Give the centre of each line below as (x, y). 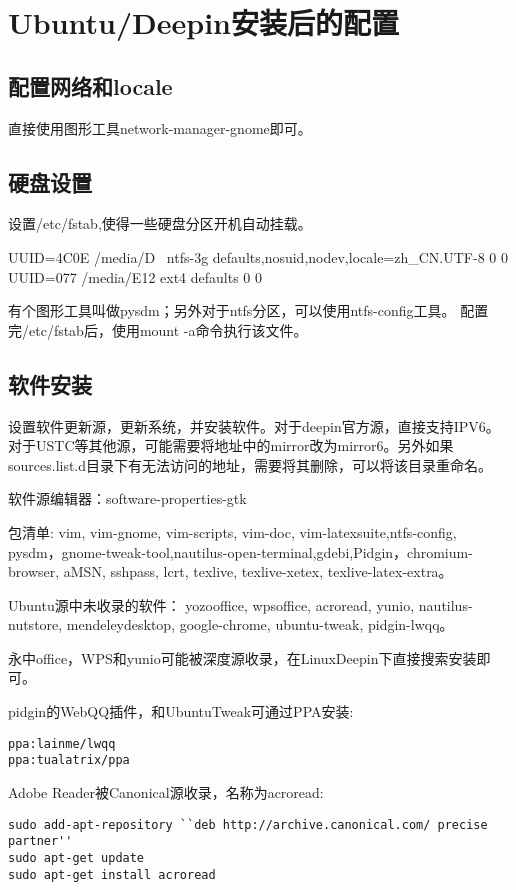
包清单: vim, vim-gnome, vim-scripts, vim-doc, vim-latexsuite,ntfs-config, (232, 531)
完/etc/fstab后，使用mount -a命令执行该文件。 (158, 329)
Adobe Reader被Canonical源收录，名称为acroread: (166, 791)
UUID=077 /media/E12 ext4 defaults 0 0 (135, 276)
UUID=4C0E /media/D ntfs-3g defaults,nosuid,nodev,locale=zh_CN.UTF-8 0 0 (258, 256)
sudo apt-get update (76, 857)
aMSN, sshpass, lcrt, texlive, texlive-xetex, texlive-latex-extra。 (258, 571)
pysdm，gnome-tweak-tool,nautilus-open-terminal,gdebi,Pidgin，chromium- (240, 551)
